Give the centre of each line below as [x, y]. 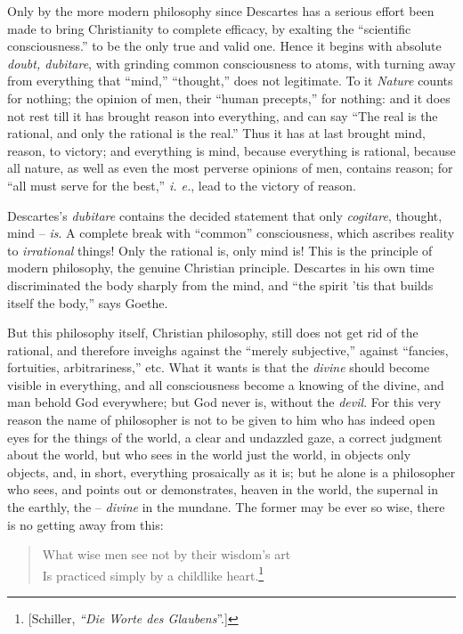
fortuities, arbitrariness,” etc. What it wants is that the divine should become [219, 367]
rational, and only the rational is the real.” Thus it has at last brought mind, [216, 133]
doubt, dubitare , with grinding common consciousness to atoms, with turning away [231, 63]
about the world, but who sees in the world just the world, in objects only [209, 455]
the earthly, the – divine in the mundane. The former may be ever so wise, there [226, 507]
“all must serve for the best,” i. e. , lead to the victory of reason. [182, 185]
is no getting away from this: [85, 524]
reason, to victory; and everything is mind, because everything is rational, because [231, 150]
